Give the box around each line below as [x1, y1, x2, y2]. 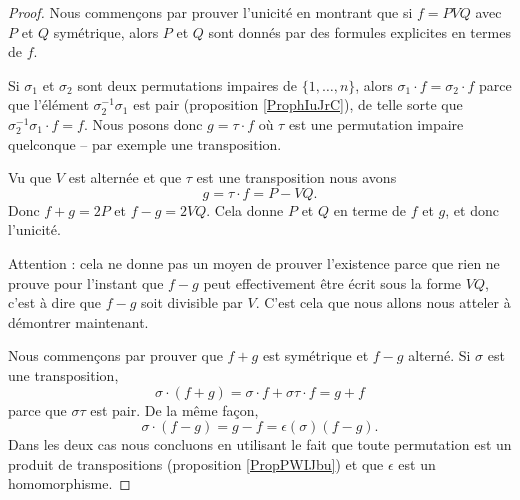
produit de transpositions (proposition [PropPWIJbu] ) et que [8, 453, 384, 474]
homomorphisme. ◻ [8, 473, 131, 494]
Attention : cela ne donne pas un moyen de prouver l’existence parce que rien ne [8, 252, 500, 273]
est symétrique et [262, 345, 369, 366]
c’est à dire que [8, 292, 102, 313]
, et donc [445, 199, 499, 220]
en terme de [333, 199, 407, 220]
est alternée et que [68, 167, 182, 188]
